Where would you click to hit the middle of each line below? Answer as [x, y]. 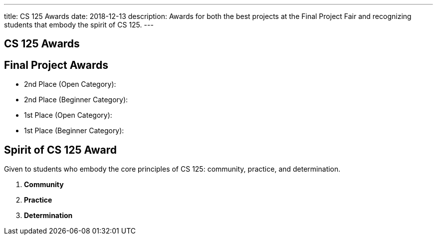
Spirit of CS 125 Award [60, 150]
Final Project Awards [56, 65]
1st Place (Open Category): [68, 115]
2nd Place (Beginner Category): [76, 100]
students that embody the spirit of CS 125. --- [79, 25]
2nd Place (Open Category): [70, 84]
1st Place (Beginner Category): [74, 131]
